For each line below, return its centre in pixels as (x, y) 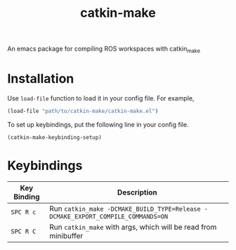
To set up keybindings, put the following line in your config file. (98, 124)
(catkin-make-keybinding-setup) (54, 137)
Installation (41, 79)
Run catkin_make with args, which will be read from (133, 227)
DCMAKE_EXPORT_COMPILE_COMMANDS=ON (109, 216)
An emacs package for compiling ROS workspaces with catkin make (104, 49)
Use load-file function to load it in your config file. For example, (101, 98)
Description (137, 192)
